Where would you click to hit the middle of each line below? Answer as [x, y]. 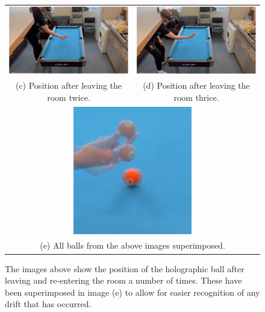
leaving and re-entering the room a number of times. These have [123, 280]
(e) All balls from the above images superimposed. [132, 245]
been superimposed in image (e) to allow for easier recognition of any [132, 292]
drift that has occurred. [48, 304]
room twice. [69, 97]
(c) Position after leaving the [69, 85]
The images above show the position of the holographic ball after [125, 268]
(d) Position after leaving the [196, 85]
